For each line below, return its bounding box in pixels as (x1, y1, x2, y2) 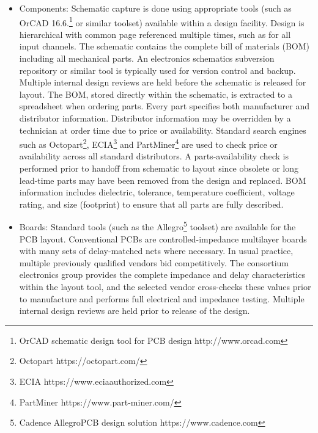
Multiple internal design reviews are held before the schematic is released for (19, 76, 306, 89)
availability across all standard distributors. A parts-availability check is (19, 150, 289, 162)
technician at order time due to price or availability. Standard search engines (19, 123, 306, 136)
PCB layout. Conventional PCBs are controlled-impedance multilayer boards (19, 232, 307, 245)
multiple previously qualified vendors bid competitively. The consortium (19, 256, 289, 269)
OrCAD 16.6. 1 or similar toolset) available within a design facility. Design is (19, 14, 305, 29)
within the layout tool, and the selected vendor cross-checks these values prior (19, 280, 311, 293)
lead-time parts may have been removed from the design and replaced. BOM (19, 173, 306, 186)
